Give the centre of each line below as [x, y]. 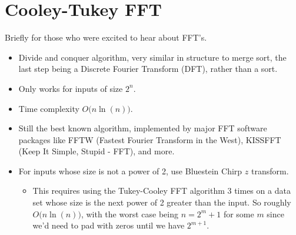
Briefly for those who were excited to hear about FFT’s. [106, 37]
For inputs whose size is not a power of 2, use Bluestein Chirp [130, 171]
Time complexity [49, 108]
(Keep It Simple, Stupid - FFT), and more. [97, 151]
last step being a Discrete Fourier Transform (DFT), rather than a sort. [148, 69]
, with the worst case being [129, 214]
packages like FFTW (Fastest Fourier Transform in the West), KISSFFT [150, 139]
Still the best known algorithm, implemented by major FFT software [143, 128]
